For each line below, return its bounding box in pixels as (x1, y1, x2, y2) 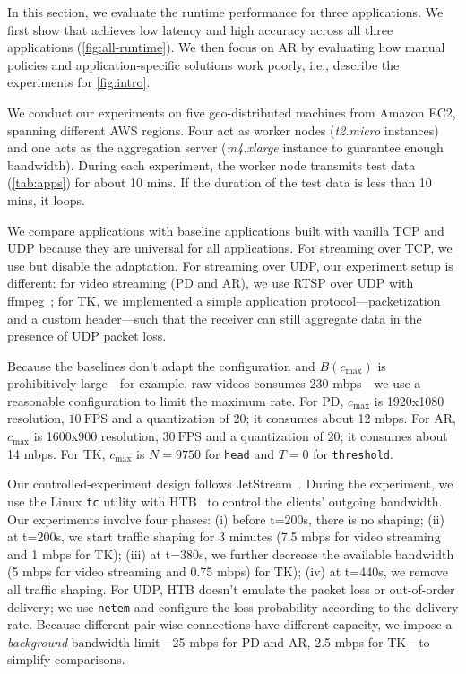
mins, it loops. (7, 190, 85, 209)
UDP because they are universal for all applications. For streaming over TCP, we (7, 238, 453, 257)
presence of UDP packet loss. (7, 326, 167, 345)
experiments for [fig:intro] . (7, 73, 151, 91)
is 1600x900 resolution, (33, 427, 159, 445)
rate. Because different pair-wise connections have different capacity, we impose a (7, 615, 453, 634)
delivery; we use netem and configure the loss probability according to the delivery (7, 597, 459, 616)
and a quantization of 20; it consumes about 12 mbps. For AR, (111, 409, 456, 428)
